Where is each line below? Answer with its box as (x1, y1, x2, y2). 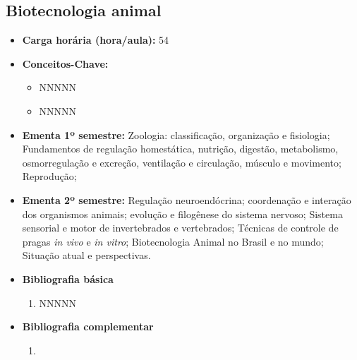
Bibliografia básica (22, 271, 114, 286)
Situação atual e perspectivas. (22, 248, 151, 263)
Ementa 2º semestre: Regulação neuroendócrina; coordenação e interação (22, 192, 351, 207)
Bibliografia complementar (22, 319, 154, 334)
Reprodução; (22, 169, 77, 184)
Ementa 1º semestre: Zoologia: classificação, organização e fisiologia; (22, 127, 330, 142)
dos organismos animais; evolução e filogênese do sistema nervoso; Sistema (22, 206, 343, 221)
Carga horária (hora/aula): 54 (22, 32, 169, 47)
